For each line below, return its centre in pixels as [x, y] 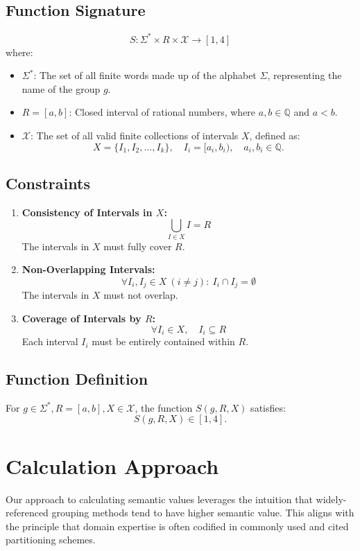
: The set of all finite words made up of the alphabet [145, 75]
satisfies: [268, 407]
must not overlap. [141, 295]
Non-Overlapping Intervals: [88, 269]
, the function [164, 407]
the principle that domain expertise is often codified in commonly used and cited [177, 526]
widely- [331, 499]
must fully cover [138, 246]
